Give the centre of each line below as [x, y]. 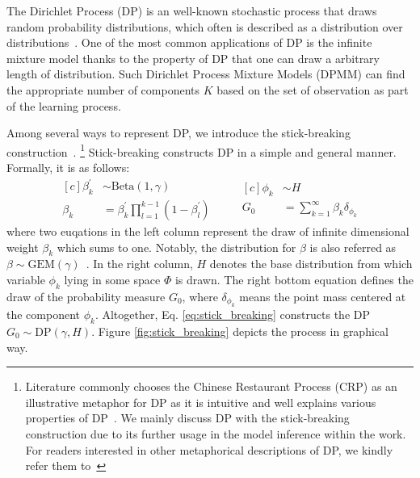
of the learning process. [64, 105]
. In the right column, [139, 264]
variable [26, 279]
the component [43, 314]
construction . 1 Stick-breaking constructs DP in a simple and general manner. [202, 150]
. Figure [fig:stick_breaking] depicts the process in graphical [240, 331]
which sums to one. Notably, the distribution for [176, 247]
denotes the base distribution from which [311, 264]
